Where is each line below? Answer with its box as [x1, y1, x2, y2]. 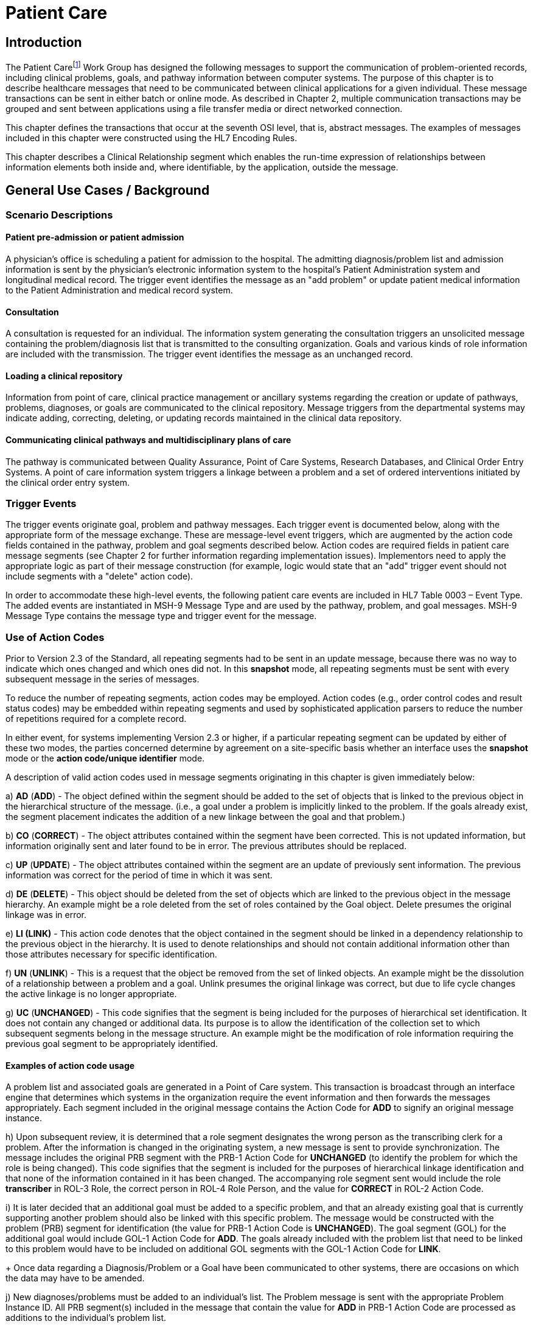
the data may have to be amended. [5, 1273, 145, 1284]
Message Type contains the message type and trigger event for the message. [5, 611, 317, 621]
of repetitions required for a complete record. [5, 713, 187, 724]
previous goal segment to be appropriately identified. [5, 1038, 218, 1049]
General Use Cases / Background [5, 183, 210, 198]
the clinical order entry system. [5, 477, 130, 488]
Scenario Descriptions [5, 208, 113, 221]
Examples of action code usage [5, 1060, 135, 1071]
